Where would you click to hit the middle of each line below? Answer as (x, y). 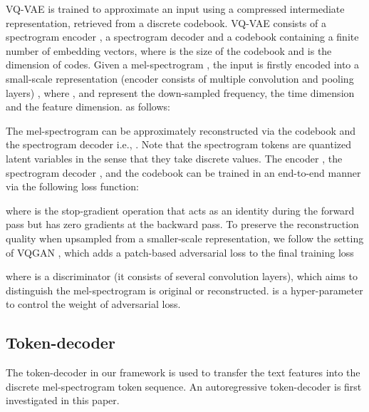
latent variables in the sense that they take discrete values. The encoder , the (174, 158)
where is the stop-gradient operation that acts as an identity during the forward (180, 210)
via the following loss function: (72, 186)
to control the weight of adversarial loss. (93, 304)
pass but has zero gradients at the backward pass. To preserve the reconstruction (182, 224)
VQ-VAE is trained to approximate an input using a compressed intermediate (175, 9)
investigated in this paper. (63, 400)
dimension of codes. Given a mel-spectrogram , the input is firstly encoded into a (183, 65)
